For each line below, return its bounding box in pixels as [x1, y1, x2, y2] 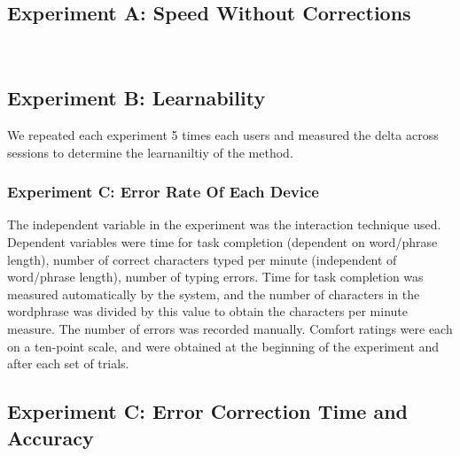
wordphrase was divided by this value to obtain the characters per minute [7, 302, 409, 321]
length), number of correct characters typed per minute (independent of [7, 250, 397, 268]
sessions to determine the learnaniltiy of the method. [7, 143, 293, 161]
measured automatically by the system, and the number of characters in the [7, 284, 420, 303]
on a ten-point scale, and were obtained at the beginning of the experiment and [7, 336, 440, 355]
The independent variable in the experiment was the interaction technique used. [7, 215, 441, 234]
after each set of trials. [7, 354, 129, 373]
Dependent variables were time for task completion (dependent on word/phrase [7, 233, 438, 251]
